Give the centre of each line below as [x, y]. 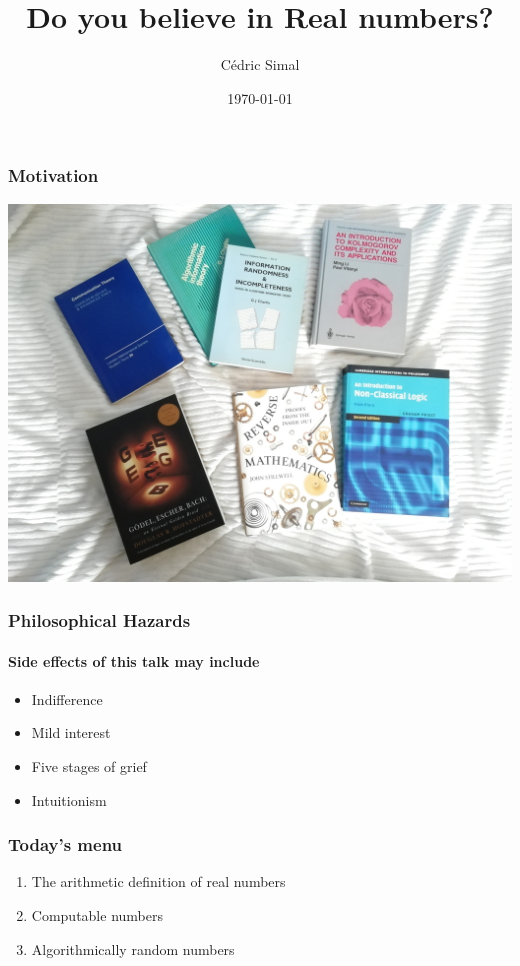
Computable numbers [97, 915]
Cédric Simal [260, 64]
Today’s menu [65, 844]
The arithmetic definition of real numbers [158, 881]
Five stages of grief [89, 766]
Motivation [53, 175]
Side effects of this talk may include [134, 660]
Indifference [67, 698]
